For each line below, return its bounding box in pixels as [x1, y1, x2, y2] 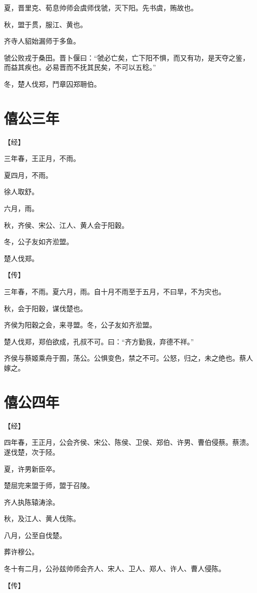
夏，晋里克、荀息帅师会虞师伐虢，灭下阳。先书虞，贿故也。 [4, 2, 198, 12]
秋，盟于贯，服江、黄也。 [4, 19, 87, 29]
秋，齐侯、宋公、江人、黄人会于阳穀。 [4, 219, 128, 230]
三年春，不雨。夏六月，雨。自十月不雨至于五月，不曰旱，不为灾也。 [4, 286, 225, 297]
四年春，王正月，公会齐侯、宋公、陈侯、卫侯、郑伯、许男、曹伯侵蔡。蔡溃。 [4, 437, 253, 447]
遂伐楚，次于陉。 [4, 446, 59, 457]
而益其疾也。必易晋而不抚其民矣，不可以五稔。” [4, 62, 156, 72]
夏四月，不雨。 [4, 169, 52, 180]
